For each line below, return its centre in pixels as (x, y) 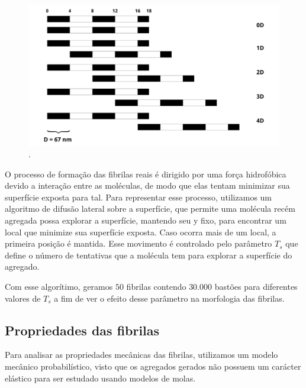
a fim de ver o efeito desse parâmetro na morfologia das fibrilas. (169, 298)
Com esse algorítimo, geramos (59, 287)
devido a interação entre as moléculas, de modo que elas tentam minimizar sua (147, 185)
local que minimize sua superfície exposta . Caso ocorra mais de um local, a (141, 232)
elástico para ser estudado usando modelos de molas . (100, 378)
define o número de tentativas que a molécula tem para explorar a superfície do (149, 255)
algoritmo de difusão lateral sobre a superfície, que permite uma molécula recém (150, 208)
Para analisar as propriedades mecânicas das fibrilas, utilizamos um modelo (141, 355)
